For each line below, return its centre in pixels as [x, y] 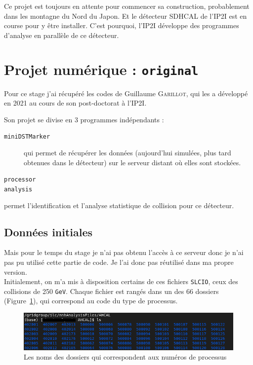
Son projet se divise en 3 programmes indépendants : [84, 119]
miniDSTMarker [27, 137]
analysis [18, 189]
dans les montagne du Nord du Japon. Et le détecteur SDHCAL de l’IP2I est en [126, 16]
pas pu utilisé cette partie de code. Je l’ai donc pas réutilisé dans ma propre [119, 262]
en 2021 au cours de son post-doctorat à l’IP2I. [75, 103]
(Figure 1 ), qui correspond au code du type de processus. [91, 301]
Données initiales [48, 232]
